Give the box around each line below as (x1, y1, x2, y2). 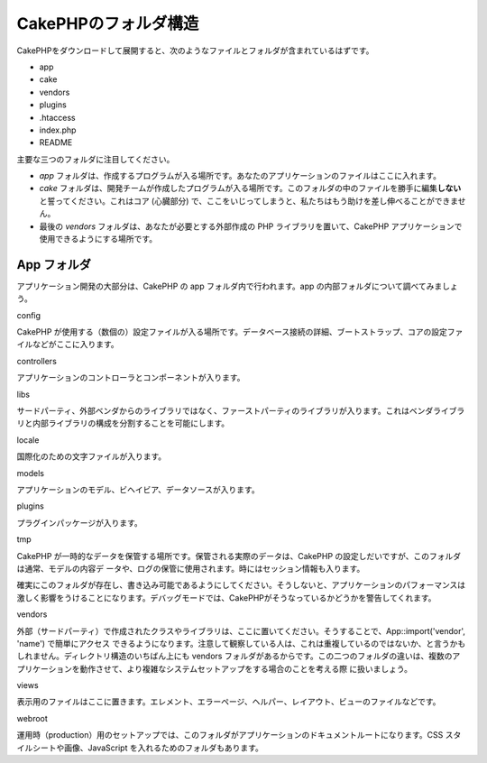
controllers (16, 355, 58, 366)
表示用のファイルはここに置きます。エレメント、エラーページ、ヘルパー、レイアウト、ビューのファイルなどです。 (16, 696, 441, 707)
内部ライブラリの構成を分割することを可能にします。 (32, 418, 230, 428)
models (16, 467, 45, 478)
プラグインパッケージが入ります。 (16, 517, 143, 528)
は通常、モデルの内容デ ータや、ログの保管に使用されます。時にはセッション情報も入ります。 (16, 563, 365, 574)
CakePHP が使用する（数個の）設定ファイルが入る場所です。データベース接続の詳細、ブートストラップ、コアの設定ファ (16, 326, 464, 337)
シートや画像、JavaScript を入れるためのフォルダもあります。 (32, 742, 263, 753)
